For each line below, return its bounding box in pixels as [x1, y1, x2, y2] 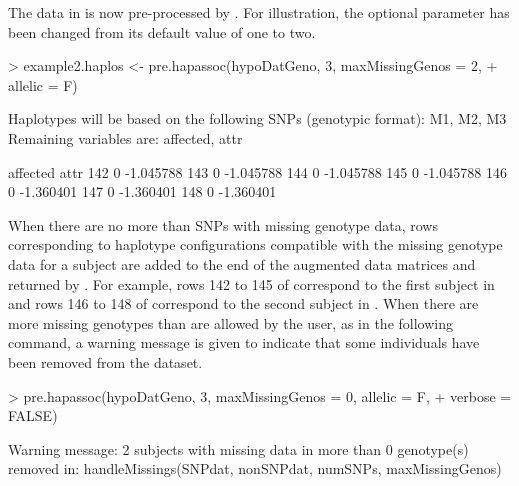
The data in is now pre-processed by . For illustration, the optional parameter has [8, 2, 510, 22]
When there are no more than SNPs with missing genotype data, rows [8, 214, 438, 235]
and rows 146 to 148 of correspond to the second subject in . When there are [8, 293, 479, 314]
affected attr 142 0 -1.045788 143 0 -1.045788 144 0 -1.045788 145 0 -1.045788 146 [8, 161, 507, 182]
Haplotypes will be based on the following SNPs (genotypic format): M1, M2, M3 [8, 108, 507, 129]
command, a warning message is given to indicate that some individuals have [8, 332, 480, 353]
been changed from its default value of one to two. [8, 21, 316, 42]
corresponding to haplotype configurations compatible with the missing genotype [8, 234, 503, 255]
